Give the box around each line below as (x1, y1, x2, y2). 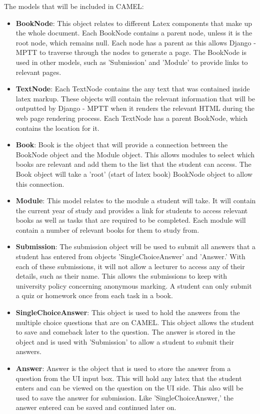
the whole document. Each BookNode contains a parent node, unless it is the (15, 27, 252, 38)
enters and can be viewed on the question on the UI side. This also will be (15, 383, 243, 393)
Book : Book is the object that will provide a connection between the (15, 139, 228, 150)
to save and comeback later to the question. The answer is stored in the (15, 327, 235, 337)
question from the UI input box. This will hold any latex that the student (15, 373, 242, 383)
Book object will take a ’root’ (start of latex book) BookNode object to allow (15, 168, 252, 179)
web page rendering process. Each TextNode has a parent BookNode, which (15, 112, 248, 123)
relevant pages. (15, 66, 61, 77)
